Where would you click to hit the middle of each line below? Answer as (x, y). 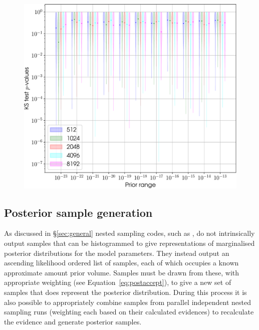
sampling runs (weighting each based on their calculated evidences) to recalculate (129, 312)
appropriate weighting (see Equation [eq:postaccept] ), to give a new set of (118, 282)
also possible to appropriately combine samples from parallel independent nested (127, 302)
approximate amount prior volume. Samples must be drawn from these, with (122, 272)
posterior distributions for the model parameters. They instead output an (117, 253)
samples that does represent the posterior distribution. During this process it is (125, 292)
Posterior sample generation (78, 212)
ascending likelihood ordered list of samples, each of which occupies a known (121, 263)
